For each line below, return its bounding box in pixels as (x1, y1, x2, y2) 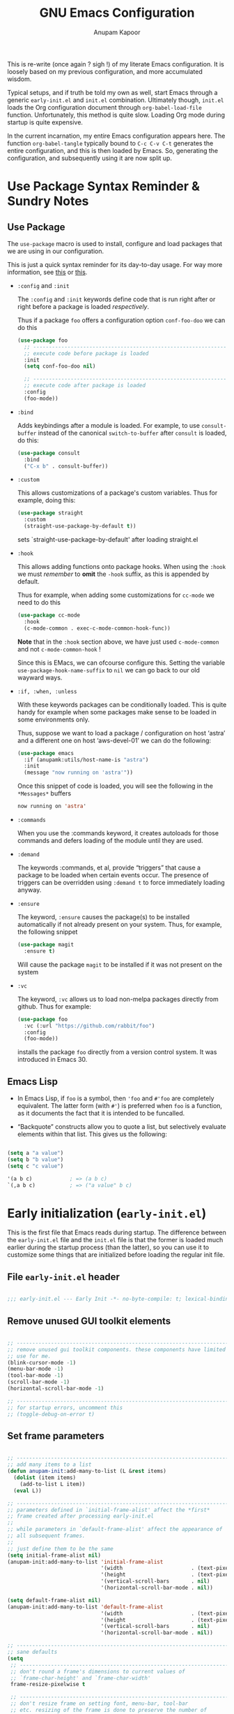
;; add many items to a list (7, 1461, 92, 1469)
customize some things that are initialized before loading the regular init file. (7, 1251, 225, 1259)
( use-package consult (17, 449, 80, 456)
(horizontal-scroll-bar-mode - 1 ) (7, 1385, 104, 1392)
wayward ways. (17, 673, 63, 682)
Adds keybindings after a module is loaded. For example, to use (17, 421, 201, 429)
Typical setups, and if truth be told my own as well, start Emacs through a (7, 88, 218, 96)
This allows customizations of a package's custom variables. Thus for (17, 489, 218, 497)
